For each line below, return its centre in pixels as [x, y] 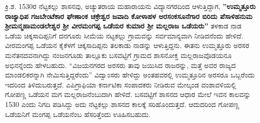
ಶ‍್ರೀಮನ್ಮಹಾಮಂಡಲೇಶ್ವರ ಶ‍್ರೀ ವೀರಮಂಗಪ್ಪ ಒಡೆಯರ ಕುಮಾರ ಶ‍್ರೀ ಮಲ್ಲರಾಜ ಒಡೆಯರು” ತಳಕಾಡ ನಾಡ [123, 26]
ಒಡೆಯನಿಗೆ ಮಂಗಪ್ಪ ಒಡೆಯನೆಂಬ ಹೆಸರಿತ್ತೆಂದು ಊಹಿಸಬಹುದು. [78, 114]
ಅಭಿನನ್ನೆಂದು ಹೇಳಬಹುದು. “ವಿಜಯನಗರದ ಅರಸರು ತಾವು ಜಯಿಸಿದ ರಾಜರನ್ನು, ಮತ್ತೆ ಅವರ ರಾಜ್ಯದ [120, 65]
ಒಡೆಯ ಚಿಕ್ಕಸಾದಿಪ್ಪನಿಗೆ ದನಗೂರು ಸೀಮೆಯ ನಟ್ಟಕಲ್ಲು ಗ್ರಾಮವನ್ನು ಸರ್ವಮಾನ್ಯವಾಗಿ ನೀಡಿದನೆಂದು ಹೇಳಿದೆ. [124, 35]
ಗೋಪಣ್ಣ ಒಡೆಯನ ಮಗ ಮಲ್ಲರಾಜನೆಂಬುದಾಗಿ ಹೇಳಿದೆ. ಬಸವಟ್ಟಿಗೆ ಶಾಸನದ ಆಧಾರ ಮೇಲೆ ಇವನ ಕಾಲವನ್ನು [128, 94]
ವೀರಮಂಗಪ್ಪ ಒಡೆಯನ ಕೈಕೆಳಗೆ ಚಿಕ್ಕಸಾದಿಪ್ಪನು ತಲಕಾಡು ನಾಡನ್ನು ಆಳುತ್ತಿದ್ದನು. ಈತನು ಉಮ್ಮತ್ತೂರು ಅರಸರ [127, 45]
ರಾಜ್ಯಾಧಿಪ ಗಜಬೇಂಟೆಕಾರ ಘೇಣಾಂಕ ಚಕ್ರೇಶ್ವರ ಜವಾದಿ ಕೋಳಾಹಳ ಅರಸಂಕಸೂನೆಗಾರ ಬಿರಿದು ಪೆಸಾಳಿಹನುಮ [129, 16]
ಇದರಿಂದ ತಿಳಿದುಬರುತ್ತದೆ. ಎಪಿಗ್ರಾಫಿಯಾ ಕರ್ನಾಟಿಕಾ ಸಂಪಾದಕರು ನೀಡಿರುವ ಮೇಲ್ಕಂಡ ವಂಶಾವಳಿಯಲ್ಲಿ [121, 84]
